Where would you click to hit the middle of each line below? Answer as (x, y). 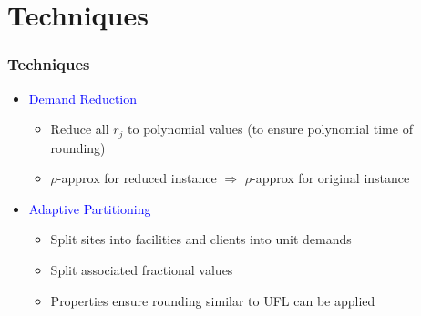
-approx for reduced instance (137, 178)
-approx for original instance (330, 178)
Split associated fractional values (142, 270)
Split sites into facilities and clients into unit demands (201, 239)
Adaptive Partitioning (90, 208)
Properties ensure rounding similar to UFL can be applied (213, 300)
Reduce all (80, 129)
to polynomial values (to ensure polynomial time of (270, 129)
